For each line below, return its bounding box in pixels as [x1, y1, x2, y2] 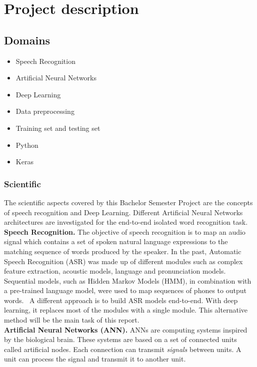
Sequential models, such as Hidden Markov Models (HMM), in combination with [4, 275, 251, 286]
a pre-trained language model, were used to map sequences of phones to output [4, 285, 246, 296]
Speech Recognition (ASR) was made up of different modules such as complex [4, 256, 243, 266]
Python [15, 139, 38, 150]
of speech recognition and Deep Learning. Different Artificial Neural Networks [4, 207, 243, 217]
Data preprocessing [15, 106, 74, 116]
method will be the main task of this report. [4, 315, 139, 325]
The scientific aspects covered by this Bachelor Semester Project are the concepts [4, 197, 253, 207]
